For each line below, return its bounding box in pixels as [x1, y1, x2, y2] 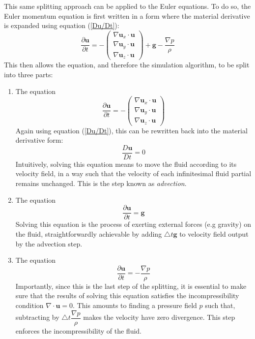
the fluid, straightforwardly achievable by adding [15, 228, 162, 239]
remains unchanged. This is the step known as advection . [15, 178, 187, 188]
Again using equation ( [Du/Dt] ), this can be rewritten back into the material [15, 125, 248, 135]
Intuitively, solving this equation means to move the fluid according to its [15, 158, 237, 169]
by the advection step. [15, 238, 83, 248]
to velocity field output [179, 228, 249, 239]
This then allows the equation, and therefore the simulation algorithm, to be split [4, 60, 250, 70]
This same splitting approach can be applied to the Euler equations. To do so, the [4, 1, 251, 11]
